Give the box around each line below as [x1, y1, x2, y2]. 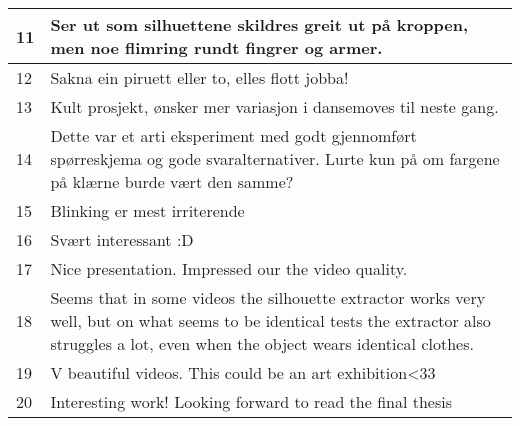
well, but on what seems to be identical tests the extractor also [50, 309, 491, 332]
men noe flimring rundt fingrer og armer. [50, 36, 383, 59]
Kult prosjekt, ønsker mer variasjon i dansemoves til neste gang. [50, 95, 499, 118]
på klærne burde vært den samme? [50, 170, 294, 193]
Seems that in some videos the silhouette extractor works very [50, 286, 486, 309]
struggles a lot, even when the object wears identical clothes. [50, 332, 474, 355]
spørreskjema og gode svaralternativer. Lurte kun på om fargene [50, 147, 500, 170]
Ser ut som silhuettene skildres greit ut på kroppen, [50, 13, 468, 36]
